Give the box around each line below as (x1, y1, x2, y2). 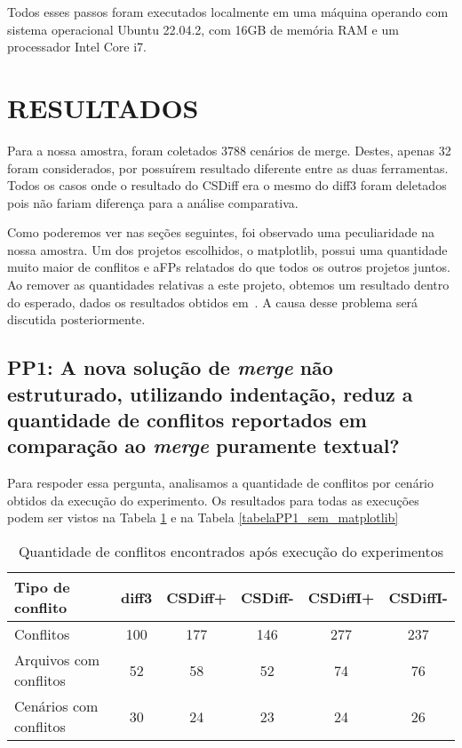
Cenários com (14, 696, 99, 716)
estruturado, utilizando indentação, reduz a (7, 379, 413, 407)
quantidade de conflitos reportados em (7, 406, 367, 434)
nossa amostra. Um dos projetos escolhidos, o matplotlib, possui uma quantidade (7, 240, 448, 259)
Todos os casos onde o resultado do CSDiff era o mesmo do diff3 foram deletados (7, 176, 447, 195)
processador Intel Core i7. (7, 37, 147, 56)
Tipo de (14, 577, 70, 597)
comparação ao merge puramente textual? (7, 432, 400, 459)
